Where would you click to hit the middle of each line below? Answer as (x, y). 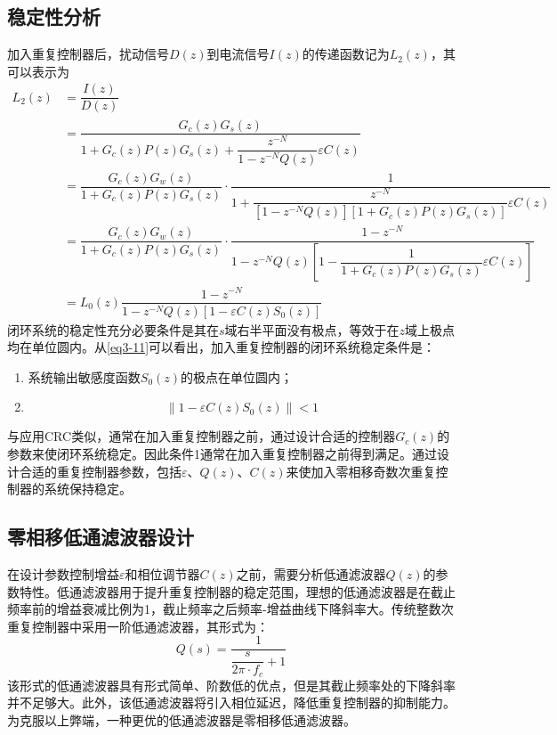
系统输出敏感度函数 (84, 376)
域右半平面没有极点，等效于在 (312, 329)
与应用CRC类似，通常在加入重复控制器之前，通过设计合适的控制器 (202, 436)
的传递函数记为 (346, 54)
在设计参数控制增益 (63, 573)
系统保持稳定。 (88, 489)
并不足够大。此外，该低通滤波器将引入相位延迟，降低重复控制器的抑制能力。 (231, 702)
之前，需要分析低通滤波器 (311, 573)
